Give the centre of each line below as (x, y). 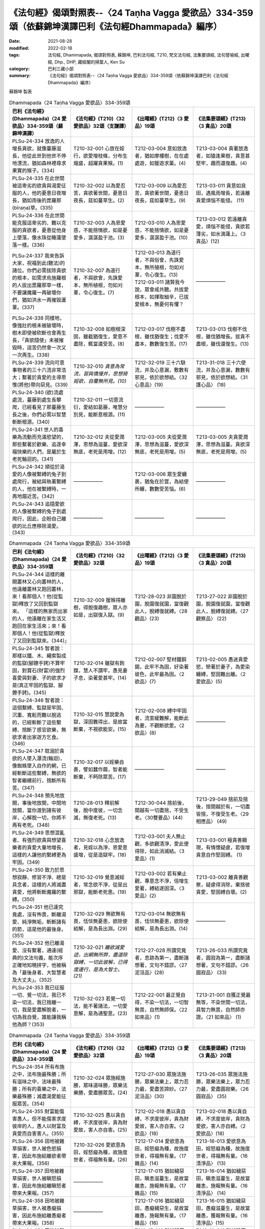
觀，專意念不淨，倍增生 (162, 881)
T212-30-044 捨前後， (161, 803)
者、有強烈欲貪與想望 (37, 840)
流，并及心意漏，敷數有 (162, 370)
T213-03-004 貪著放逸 (222, 148)
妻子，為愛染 (235, 667)
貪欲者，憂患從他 (41, 230)
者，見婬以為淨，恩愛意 (100, 848)
